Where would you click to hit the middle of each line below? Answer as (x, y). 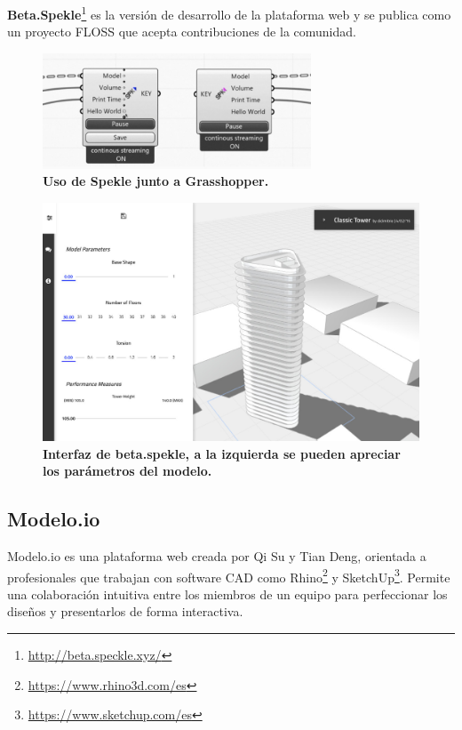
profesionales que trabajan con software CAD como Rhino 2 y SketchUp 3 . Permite (229, 575)
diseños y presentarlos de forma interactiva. (125, 611)
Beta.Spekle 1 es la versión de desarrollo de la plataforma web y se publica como (229, 13)
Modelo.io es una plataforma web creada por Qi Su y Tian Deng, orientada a (217, 555)
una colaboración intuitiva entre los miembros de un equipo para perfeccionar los (227, 594)
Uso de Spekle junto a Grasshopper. (156, 181)
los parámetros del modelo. (127, 471)
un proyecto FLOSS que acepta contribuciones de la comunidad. (182, 32)
